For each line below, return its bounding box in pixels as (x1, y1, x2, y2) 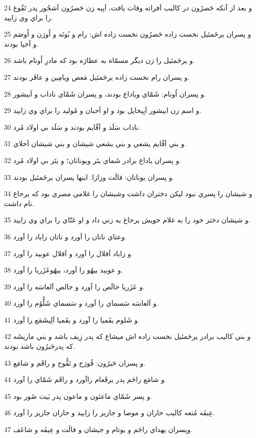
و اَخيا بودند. (4, 38, 39, 49)
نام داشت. (4, 198, 34, 208)
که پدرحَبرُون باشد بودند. (4, 341, 75, 351)
